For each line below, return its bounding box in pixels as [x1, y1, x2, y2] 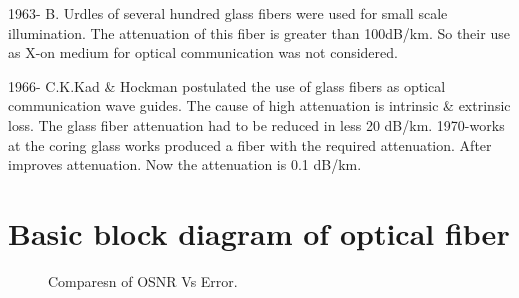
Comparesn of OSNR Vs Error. [48, 270, 238, 291]
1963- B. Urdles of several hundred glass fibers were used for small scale [8, 3, 448, 23]
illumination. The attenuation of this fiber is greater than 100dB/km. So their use [8, 22, 510, 43]
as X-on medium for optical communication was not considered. [8, 42, 398, 63]
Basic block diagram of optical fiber [8, 212, 510, 253]
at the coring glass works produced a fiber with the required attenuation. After [8, 134, 492, 155]
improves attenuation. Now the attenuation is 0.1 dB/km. [8, 154, 362, 175]
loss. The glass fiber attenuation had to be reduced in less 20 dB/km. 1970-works [8, 114, 505, 135]
